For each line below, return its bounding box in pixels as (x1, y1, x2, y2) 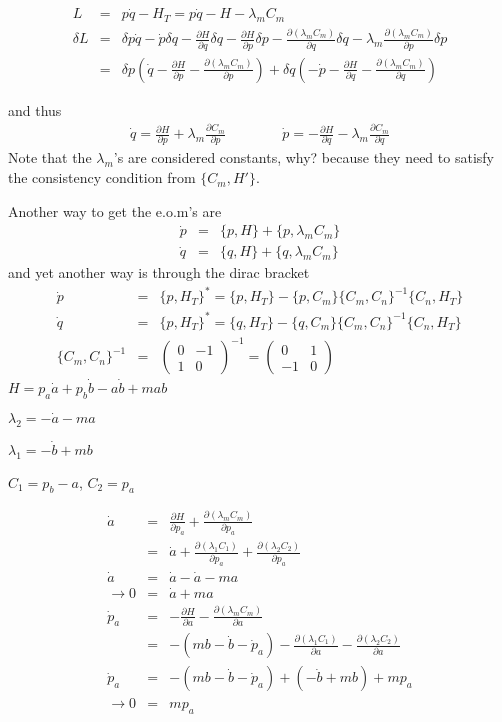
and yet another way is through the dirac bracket (8, 262, 310, 283)
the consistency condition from (8, 167, 196, 188)
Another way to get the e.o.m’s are (8, 200, 222, 221)
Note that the (8, 147, 92, 168)
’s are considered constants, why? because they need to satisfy (113, 147, 494, 168)
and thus (8, 99, 62, 120)
